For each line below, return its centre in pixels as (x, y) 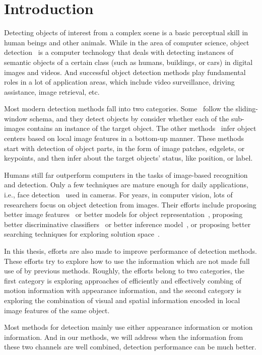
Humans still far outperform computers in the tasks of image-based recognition (126, 174)
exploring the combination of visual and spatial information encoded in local (122, 300)
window (16, 118)
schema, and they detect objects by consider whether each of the (129, 118)
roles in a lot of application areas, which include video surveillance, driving (119, 82)
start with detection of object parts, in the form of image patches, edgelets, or (124, 148)
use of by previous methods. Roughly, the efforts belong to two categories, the (124, 271)
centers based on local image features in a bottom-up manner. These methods (124, 138)
